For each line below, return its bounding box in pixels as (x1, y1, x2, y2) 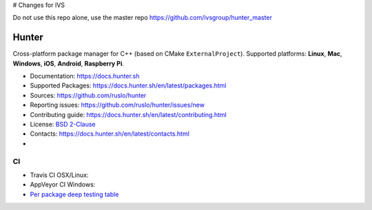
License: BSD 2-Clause (30, 120, 96, 129)
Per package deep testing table (30, 190, 119, 198)
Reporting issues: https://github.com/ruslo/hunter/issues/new (30, 101, 205, 109)
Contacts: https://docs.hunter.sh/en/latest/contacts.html (30, 129, 189, 138)
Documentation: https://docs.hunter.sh (30, 72, 141, 81)
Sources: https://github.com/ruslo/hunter (30, 91, 147, 99)
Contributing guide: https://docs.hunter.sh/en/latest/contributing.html (30, 110, 227, 118)
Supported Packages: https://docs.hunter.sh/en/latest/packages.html (30, 81, 227, 90)
